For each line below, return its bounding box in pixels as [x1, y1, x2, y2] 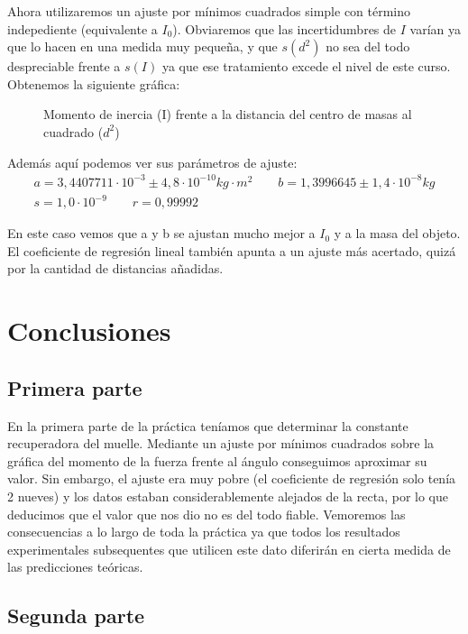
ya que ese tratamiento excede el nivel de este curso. [161, 57, 451, 76]
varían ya [409, 19, 461, 38]
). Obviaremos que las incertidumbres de [172, 19, 397, 38]
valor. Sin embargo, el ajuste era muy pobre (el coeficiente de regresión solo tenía [7, 469, 456, 488]
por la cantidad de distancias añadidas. [7, 259, 224, 278]
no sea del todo [326, 37, 410, 56]
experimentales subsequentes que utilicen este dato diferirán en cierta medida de [7, 539, 451, 558]
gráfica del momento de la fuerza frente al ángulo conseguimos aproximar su [7, 451, 427, 470]
